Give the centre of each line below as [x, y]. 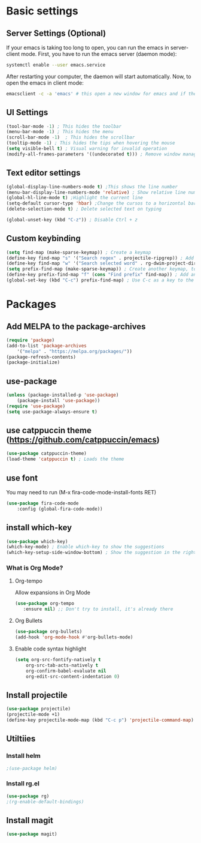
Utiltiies [21, 739]
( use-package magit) [32, 834]
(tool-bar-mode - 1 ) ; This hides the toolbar [64, 126]
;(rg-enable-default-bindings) [45, 802]
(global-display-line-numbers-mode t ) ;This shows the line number [92, 187]
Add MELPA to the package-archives [76, 326]
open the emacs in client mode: [45, 83]
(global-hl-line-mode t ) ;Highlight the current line [75, 198]
